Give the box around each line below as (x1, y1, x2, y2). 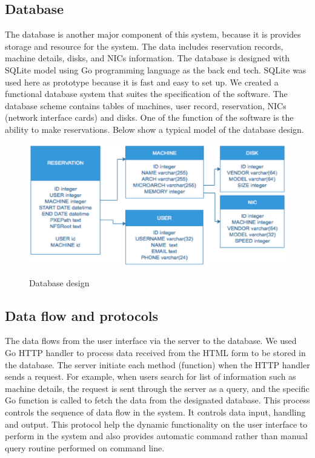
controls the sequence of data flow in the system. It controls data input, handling (5, 405, 306, 418)
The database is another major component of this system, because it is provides (5, 28, 301, 41)
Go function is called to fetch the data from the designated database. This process (5, 394, 310, 406)
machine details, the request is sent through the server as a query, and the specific (5, 382, 310, 394)
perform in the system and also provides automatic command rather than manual (5, 429, 308, 442)
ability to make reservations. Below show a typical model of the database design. (5, 123, 304, 135)
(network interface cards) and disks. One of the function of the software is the (5, 111, 294, 124)
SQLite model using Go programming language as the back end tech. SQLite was (5, 63, 307, 76)
